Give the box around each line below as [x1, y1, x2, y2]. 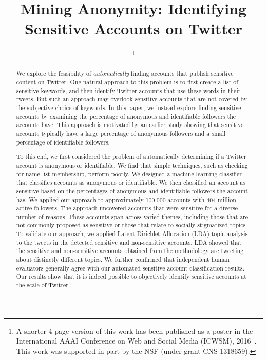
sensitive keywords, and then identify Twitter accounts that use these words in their [16, 86, 241, 95]
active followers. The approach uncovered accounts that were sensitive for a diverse [16, 204, 238, 212]
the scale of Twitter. [16, 281, 70, 290]
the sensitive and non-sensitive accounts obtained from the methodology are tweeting [16, 246, 244, 255]
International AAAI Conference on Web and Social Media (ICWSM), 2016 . [16, 335, 257, 346]
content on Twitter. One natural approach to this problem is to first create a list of [16, 78, 238, 86]
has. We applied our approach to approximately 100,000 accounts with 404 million [16, 195, 236, 204]
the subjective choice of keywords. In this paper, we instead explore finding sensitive [16, 103, 241, 112]
